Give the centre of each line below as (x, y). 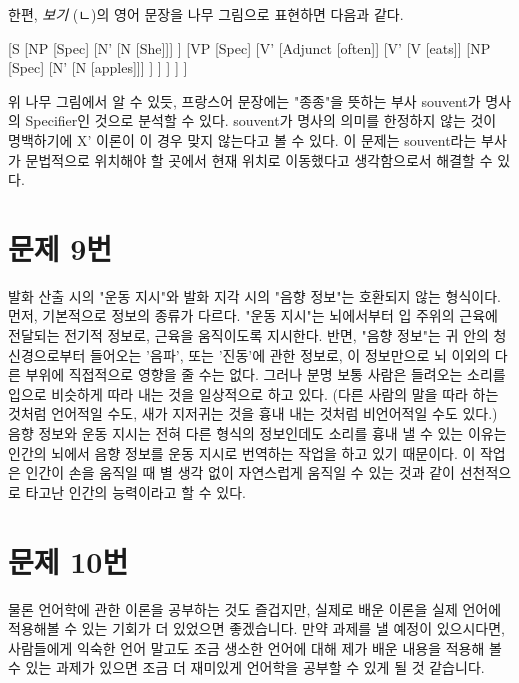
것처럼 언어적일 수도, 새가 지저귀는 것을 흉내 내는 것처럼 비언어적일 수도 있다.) (253, 413)
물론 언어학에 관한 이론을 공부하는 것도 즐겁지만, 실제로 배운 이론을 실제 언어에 (255, 608)
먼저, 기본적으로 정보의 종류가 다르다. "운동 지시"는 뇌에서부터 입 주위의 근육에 (253, 315)
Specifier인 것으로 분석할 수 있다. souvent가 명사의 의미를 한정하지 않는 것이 (261, 120)
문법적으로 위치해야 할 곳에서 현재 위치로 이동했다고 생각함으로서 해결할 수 (259, 159)
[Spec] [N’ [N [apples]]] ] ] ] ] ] (98, 67)
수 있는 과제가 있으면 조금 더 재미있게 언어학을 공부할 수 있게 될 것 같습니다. (246, 667)
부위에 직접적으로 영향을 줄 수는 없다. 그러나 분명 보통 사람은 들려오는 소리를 (265, 374)
